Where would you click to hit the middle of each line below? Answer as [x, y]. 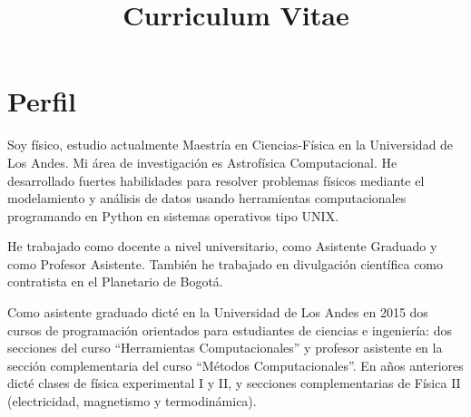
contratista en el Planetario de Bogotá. [115, 281]
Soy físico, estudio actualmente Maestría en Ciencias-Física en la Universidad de [231, 145]
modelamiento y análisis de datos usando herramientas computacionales [207, 198]
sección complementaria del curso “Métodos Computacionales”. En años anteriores [235, 365]
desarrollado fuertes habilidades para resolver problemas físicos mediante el [216, 180]
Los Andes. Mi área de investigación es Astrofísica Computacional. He [202, 162]
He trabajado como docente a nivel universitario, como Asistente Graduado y [222, 246]
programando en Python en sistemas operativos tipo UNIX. [173, 215]
